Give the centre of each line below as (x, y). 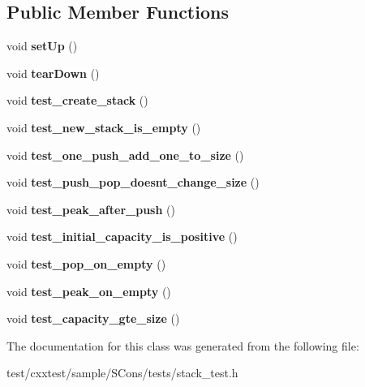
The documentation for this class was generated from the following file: (183, 345)
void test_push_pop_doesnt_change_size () (133, 182)
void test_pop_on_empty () (86, 263)
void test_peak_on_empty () (89, 291)
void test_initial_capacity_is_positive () (122, 236)
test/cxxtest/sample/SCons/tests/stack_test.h (122, 373)
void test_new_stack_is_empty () (104, 127)
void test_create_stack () (77, 100)
